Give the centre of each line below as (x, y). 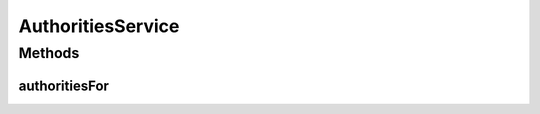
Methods (49, 53)
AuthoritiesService (99, 26)
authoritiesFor (64, 85)
